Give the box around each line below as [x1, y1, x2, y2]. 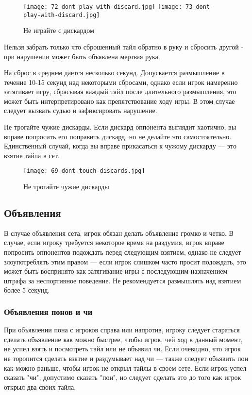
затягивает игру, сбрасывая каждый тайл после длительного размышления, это [4, 86, 236, 97]
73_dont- [185, 3, 214, 10]
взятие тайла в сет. [4, 150, 60, 160]
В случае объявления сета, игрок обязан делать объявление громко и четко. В [4, 228, 234, 238]
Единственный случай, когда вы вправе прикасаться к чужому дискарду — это [4, 141, 236, 151]
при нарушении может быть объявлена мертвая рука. [4, 51, 160, 61]
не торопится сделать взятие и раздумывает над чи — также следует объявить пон [4, 353, 248, 363]
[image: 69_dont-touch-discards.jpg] [23, 167, 145, 175]
